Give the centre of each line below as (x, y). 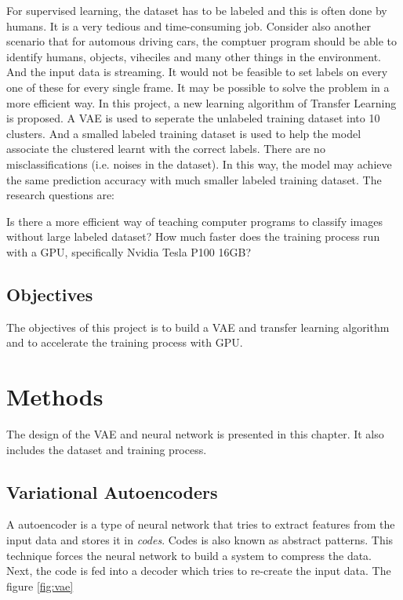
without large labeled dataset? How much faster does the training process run (193, 236)
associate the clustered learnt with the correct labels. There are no (166, 149)
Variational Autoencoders (112, 491)
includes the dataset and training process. (107, 449)
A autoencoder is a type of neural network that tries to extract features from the (201, 524)
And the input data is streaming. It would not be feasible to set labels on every (197, 72)
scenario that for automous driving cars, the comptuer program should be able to (201, 41)
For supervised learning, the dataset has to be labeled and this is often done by (197, 10)
